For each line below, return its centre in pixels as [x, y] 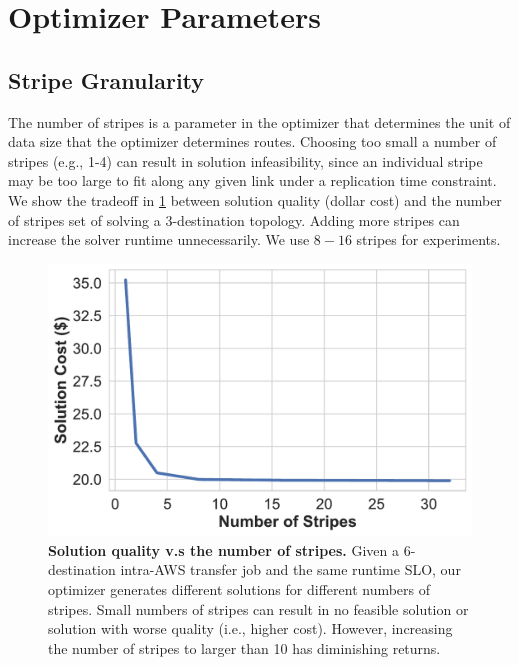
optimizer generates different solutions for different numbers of [239, 588]
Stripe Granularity [106, 79]
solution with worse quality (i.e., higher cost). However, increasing [250, 628]
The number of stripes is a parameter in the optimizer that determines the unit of [259, 121]
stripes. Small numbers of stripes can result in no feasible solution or [258, 608]
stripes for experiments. [428, 239]
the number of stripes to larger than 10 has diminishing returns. [244, 647]
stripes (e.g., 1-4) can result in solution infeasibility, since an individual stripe [245, 160]
